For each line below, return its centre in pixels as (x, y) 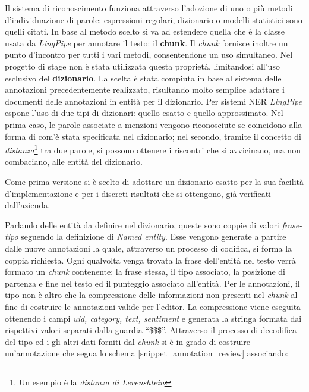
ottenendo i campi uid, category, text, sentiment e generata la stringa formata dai (153, 318)
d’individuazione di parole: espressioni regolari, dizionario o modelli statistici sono (154, 19)
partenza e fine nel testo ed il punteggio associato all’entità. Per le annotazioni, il (152, 283)
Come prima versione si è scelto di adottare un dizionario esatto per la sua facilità (154, 181)
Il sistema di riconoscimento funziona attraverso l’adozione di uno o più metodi (149, 8)
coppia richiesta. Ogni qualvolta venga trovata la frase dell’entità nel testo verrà (150, 260)
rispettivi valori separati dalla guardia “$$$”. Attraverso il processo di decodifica (151, 330)
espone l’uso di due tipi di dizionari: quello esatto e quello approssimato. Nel (144, 113)
